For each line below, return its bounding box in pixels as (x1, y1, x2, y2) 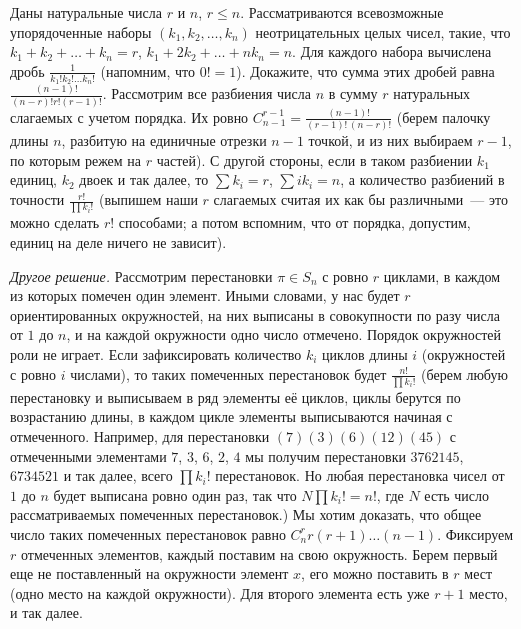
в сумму (328, 83, 378, 104)
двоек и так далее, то (79, 169, 209, 190)
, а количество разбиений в (340, 169, 505, 190)
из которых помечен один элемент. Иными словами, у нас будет (10, 285, 400, 306)
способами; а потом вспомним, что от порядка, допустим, (118, 212, 471, 233)
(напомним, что (100, 60, 195, 81)
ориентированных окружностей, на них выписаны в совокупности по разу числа (10, 304, 500, 325)
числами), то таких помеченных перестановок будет (70, 363, 387, 384)
